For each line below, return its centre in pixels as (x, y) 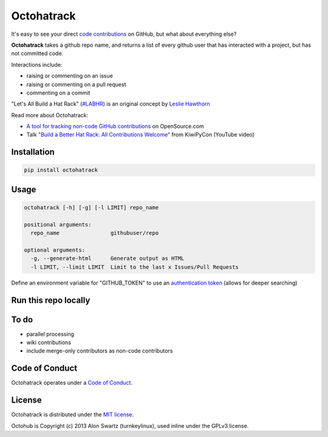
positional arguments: (58, 224)
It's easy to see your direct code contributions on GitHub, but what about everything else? (124, 34)
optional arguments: (54, 250)
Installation (33, 152)
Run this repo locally (51, 300)
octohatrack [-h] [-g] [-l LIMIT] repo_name (91, 208)
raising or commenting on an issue (70, 76)
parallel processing (50, 334)
